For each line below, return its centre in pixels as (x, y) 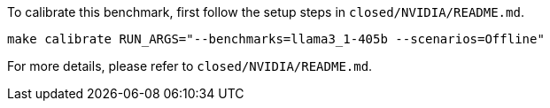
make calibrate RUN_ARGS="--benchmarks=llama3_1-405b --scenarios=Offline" (276, 39)
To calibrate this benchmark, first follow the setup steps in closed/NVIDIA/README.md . (266, 12)
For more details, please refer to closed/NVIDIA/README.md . (190, 66)
